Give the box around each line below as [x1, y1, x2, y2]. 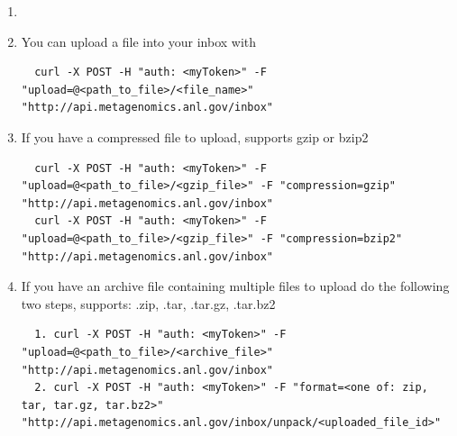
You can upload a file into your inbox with [21, 32, 257, 50]
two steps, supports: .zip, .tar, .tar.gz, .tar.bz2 [21, 294, 276, 313]
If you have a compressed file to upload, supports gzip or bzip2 [21, 127, 369, 146]
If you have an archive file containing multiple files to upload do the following [21, 277, 450, 295]
